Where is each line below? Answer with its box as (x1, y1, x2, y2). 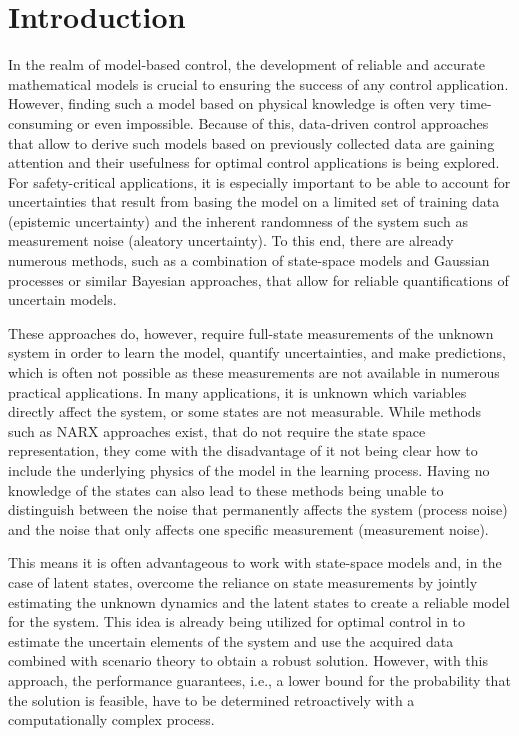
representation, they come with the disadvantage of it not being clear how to (8, 440, 478, 461)
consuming (8, 112, 73, 133)
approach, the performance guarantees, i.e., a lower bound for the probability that (8, 669, 511, 690)
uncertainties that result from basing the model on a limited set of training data (8, 191, 500, 212)
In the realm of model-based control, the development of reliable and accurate (8, 54, 485, 75)
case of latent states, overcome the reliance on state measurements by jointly (8, 571, 478, 592)
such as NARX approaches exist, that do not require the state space (8, 420, 426, 441)
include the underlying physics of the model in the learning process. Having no (8, 460, 490, 480)
